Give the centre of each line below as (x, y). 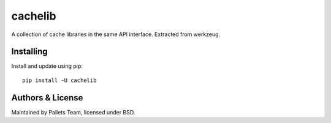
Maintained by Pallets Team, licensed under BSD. (73, 112)
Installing (30, 52)
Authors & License (47, 98)
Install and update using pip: (47, 66)
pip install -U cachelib (59, 80)
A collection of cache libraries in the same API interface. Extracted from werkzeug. (116, 34)
